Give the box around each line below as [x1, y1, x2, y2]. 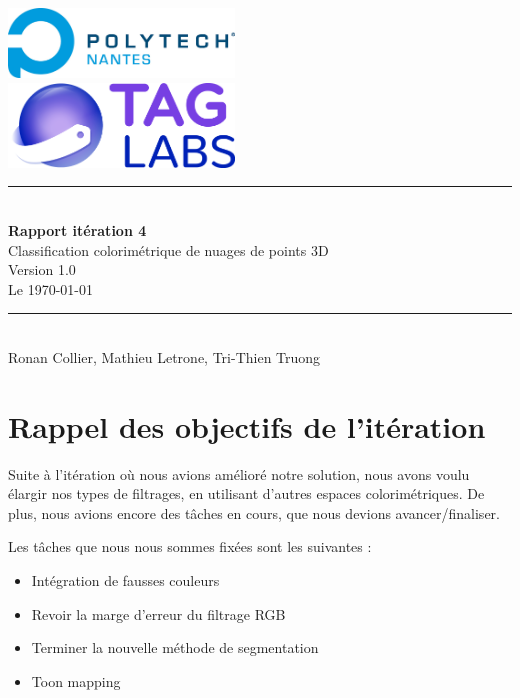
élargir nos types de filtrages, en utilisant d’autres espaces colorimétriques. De [8, 483, 485, 504]
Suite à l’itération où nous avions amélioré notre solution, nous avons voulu [8, 463, 470, 484]
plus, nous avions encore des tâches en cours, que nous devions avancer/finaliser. [8, 502, 500, 523]
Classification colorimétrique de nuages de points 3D [8, 239, 329, 260]
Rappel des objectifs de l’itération [8, 405, 486, 446]
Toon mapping [31, 670, 121, 691]
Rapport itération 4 [8, 219, 147, 240]
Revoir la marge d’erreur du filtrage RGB [31, 603, 286, 624]
